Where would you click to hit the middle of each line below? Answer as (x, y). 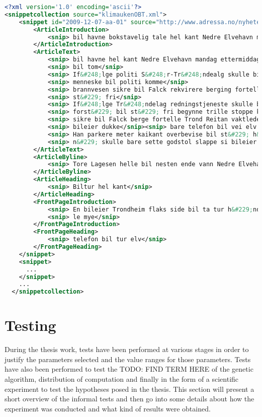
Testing (30, 325)
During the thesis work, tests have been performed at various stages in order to (127, 349)
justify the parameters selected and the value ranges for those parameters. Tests (128, 359)
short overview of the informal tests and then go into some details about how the (129, 399)
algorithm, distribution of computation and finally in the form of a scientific (122, 379)
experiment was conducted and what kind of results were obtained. (108, 408)
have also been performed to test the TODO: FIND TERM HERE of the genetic (129, 369)
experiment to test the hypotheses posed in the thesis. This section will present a (129, 389)
